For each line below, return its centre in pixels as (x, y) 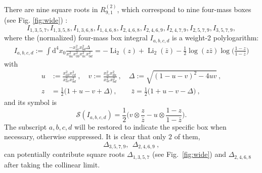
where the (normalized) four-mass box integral (76, 38)
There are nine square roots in (51, 9)
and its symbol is (31, 102)
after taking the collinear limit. (52, 164)
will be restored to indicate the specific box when (150, 126)
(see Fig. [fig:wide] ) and (189, 154)
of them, (187, 136)
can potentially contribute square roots (64, 154)
